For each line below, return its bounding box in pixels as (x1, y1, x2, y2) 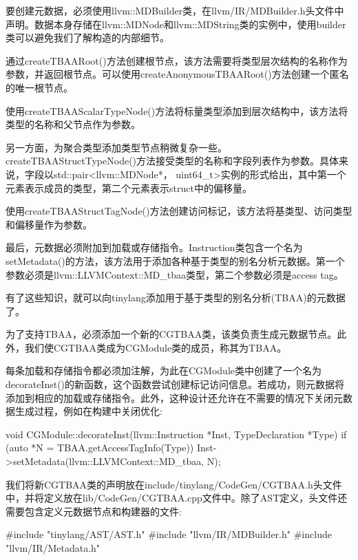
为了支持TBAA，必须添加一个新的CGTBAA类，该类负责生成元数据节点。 (6, 327, 337, 341)
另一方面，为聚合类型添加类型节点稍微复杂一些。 (6, 140, 227, 154)
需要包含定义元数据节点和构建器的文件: (6, 504, 182, 518)
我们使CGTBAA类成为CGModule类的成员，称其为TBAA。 (24, 340, 287, 354)
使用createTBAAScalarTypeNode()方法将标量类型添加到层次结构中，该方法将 (6, 103, 348, 118)
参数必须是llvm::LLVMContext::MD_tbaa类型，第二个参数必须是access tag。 (6, 267, 344, 281)
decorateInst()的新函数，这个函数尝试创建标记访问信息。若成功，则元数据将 (6, 377, 345, 391)
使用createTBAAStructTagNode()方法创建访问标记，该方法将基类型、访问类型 (6, 204, 352, 218)
